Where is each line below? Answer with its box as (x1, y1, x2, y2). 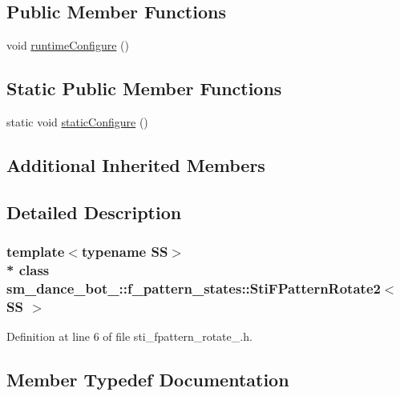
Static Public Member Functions (6, 76, 282, 101)
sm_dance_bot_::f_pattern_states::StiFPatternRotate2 (6, 278, 381, 298)
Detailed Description (6, 199, 182, 224)
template (6, 242, 65, 262)
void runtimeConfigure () (6, 37, 129, 54)
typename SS (81, 242, 168, 262)
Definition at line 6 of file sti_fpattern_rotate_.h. (6, 328, 253, 345)
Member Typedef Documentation (6, 367, 289, 392)
